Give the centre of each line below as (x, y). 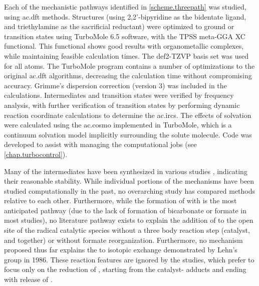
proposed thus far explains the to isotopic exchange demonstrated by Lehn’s (121, 250)
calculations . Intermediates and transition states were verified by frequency (119, 95)
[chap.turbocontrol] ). (36, 154)
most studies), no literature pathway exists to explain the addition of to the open (129, 220)
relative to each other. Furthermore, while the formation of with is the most (120, 200)
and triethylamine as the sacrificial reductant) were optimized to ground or (119, 26)
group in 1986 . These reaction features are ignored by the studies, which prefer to (129, 259)
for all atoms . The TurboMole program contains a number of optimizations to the (129, 65)
